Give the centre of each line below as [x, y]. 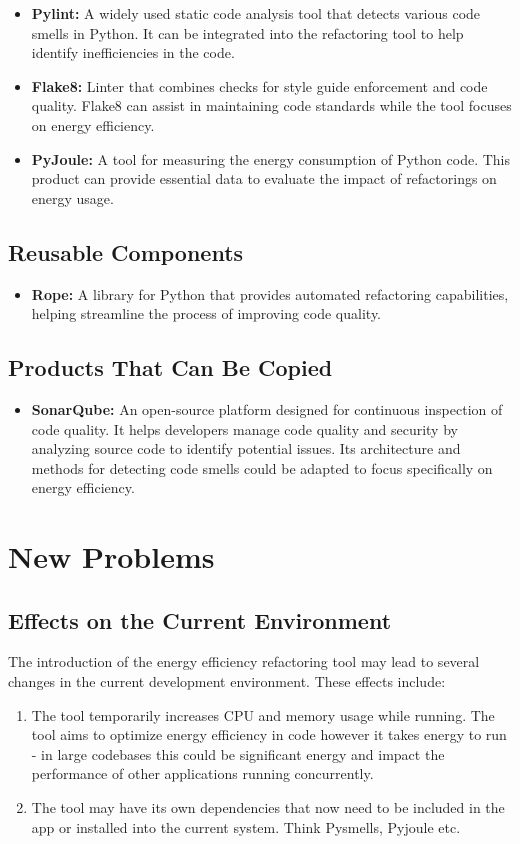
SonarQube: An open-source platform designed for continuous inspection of [267, 408]
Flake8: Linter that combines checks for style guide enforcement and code [259, 85]
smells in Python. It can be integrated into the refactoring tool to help [247, 32]
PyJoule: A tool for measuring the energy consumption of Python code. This [270, 158]
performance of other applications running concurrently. [202, 773]
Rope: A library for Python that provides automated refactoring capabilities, [270, 293]
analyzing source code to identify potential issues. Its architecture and [246, 448]
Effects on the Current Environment [200, 619]
